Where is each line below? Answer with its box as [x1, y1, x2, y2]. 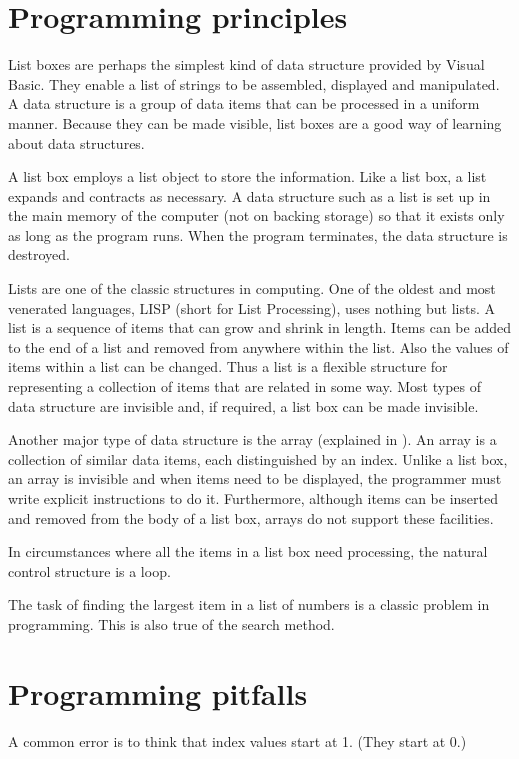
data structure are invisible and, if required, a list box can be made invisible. [8, 395, 479, 416]
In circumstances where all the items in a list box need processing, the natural [8, 541, 488, 562]
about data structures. [8, 132, 145, 153]
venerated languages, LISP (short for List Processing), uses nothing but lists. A [8, 297, 495, 318]
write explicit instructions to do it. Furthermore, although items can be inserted [8, 488, 498, 508]
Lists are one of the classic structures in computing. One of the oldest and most [8, 278, 496, 299]
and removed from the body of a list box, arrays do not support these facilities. [8, 507, 494, 528]
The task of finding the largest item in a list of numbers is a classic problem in [8, 594, 490, 615]
